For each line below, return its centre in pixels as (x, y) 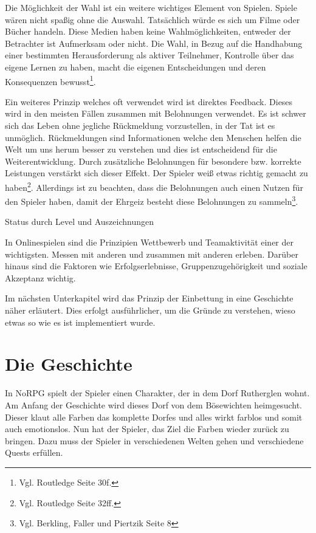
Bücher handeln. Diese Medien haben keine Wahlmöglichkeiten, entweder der (148, 31)
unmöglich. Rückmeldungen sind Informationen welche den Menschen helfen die (153, 137)
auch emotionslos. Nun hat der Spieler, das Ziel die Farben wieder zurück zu (147, 429)
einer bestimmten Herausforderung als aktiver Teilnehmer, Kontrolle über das (149, 55)
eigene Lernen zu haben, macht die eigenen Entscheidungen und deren (136, 67)
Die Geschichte (69, 364)
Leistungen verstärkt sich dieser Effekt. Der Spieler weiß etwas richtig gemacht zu (156, 173)
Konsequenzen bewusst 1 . (50, 80)
